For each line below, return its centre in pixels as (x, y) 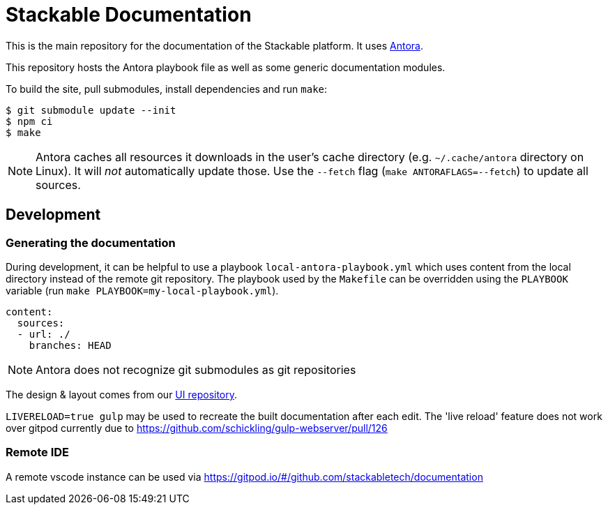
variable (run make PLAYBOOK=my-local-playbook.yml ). (142, 290)
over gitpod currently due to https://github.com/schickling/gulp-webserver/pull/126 (197, 428)
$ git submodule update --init (91, 110)
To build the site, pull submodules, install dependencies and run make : (167, 89)
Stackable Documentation (129, 15)
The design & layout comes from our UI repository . (122, 394)
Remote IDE (38, 452)
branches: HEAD (70, 345)
